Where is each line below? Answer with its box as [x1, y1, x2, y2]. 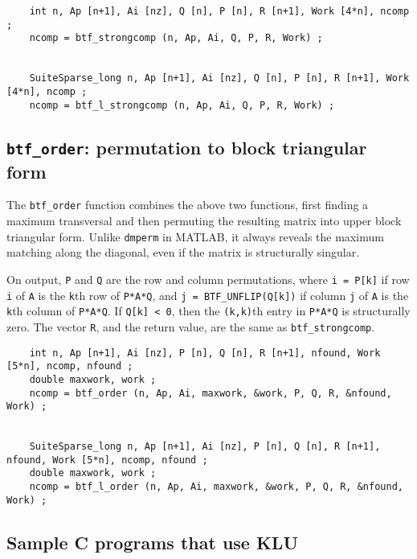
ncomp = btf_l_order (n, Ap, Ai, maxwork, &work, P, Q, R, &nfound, [29, 481, 403, 493]
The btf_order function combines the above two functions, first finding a [6, 196, 369, 213]
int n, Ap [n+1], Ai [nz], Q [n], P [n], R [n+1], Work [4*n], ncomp [29, 6, 410, 17]
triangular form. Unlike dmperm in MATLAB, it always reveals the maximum [6, 228, 384, 245]
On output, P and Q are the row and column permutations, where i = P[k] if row [6, 270, 410, 287]
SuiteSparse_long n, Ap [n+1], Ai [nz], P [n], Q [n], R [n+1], [29, 441, 381, 453]
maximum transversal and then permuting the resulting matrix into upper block [6, 212, 402, 229]
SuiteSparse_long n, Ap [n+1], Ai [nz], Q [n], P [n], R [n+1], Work [29, 72, 410, 84]
